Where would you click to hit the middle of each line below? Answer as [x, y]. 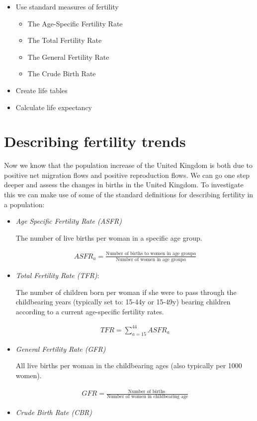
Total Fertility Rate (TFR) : [57, 275]
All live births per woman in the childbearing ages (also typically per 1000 [129, 365]
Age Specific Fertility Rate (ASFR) [69, 221]
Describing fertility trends [95, 141]
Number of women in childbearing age [147, 397]
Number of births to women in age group [150, 254]
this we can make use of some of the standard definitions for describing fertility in [129, 195]
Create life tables [42, 90]
